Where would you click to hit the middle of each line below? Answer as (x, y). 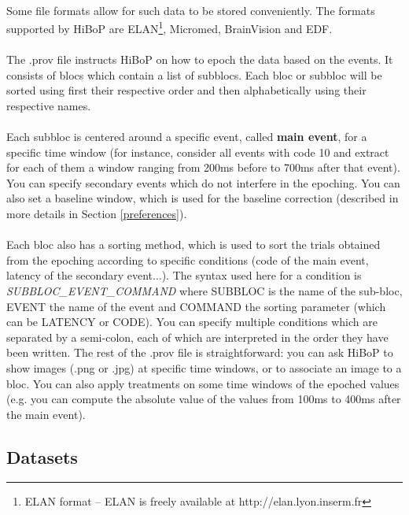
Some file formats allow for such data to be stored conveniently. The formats (191, 10)
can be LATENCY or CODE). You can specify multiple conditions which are (192, 322)
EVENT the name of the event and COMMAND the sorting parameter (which (196, 306)
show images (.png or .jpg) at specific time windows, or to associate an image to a (204, 367)
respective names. (49, 105)
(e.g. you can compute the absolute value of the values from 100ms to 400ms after (204, 399)
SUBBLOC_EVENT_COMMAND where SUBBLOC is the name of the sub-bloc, (204, 290)
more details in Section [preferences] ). (97, 213)
